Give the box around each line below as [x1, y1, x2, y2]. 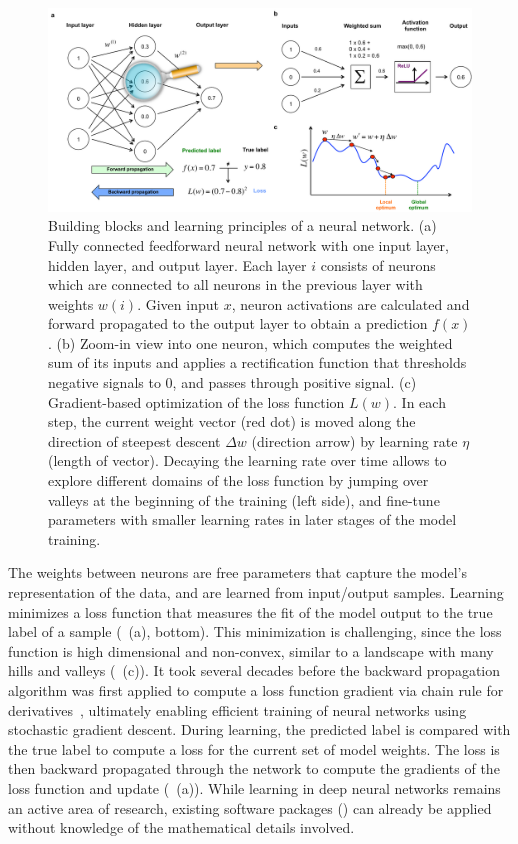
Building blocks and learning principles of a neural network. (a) [48, 215, 437, 236]
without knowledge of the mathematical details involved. [8, 817, 355, 838]
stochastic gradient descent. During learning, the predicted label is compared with [8, 719, 511, 740]
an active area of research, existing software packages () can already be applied [8, 797, 492, 818]
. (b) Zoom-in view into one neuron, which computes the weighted [48, 332, 453, 353]
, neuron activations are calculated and [231, 293, 470, 314]
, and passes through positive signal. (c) [172, 372, 417, 393]
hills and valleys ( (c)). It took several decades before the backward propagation [8, 660, 501, 681]
